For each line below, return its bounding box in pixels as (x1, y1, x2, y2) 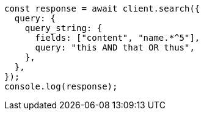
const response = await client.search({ (4, 4, 200, 13)
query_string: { (24, 23, 103, 33)
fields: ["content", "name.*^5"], (35, 33, 200, 43)
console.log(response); (4, 82, 118, 91)
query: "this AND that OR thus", (35, 43, 195, 52)
